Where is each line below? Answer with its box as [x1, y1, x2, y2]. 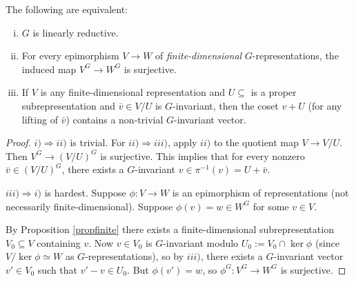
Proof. [6, 135, 31, 150]
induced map [21, 61, 77, 76]
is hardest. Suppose [44, 185, 126, 199]
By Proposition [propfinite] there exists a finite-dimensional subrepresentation [6, 222, 334, 236]
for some [253, 199, 289, 213]
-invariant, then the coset [173, 98, 279, 112]
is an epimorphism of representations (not [172, 185, 349, 199]
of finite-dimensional [155, 48, 242, 63]
